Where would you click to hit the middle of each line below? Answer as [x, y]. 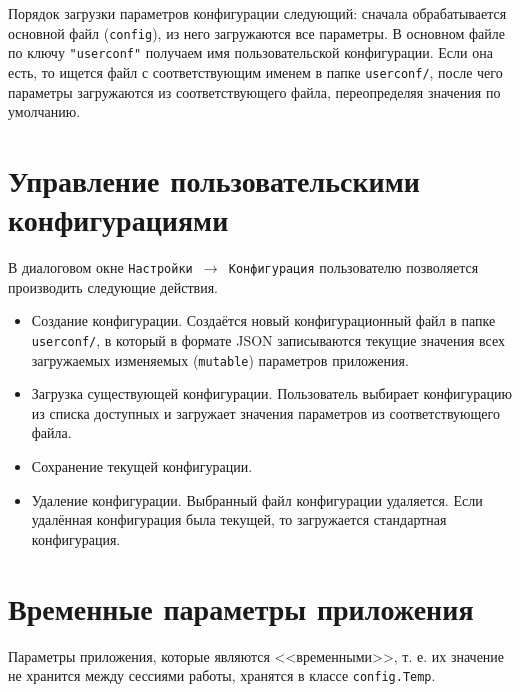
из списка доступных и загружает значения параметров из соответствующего [265, 412]
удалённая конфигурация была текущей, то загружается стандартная [239, 519]
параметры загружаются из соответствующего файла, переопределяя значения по [254, 91]
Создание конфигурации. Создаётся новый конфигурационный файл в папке [263, 320]
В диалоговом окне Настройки [100, 267]
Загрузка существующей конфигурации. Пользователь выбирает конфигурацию [271, 393]
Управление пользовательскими [214, 179]
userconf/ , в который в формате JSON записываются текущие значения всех [268, 339]
